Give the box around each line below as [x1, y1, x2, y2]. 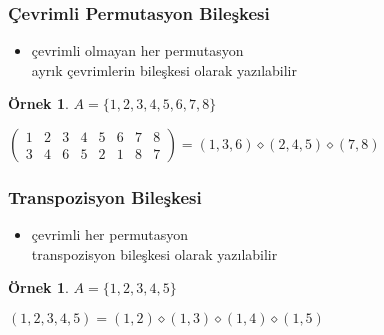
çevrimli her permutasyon [31, 224, 188, 245]
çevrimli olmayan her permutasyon [31, 40, 244, 61]
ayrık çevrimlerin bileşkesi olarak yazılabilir [31, 59, 297, 80]
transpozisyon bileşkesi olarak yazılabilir [31, 243, 278, 264]
